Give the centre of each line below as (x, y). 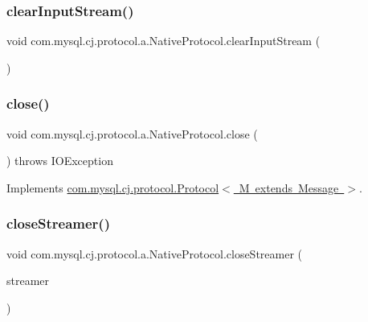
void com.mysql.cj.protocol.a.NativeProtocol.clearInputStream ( (164, 41)
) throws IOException (60, 161)
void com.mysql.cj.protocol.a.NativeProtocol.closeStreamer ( (155, 253)
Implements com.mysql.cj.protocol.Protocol (113, 187)
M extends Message (289, 187)
